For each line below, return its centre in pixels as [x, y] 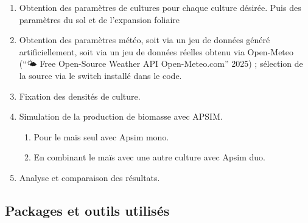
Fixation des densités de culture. [80, 96]
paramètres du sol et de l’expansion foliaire [100, 19]
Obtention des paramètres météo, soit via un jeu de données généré [145, 40]
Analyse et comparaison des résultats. [89, 177]
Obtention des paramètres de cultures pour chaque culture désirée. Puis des [160, 7]
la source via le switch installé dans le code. [100, 75]
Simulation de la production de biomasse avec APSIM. [121, 116]
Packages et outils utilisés [87, 210]
